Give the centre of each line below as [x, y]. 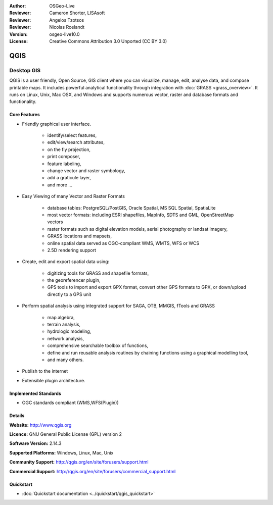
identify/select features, [72, 135]
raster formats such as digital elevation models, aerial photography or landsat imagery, [138, 229]
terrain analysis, [64, 324]
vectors [55, 222]
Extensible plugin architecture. [54, 380]
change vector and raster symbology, [86, 171]
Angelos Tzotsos [67, 20]
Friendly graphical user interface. [57, 124]
